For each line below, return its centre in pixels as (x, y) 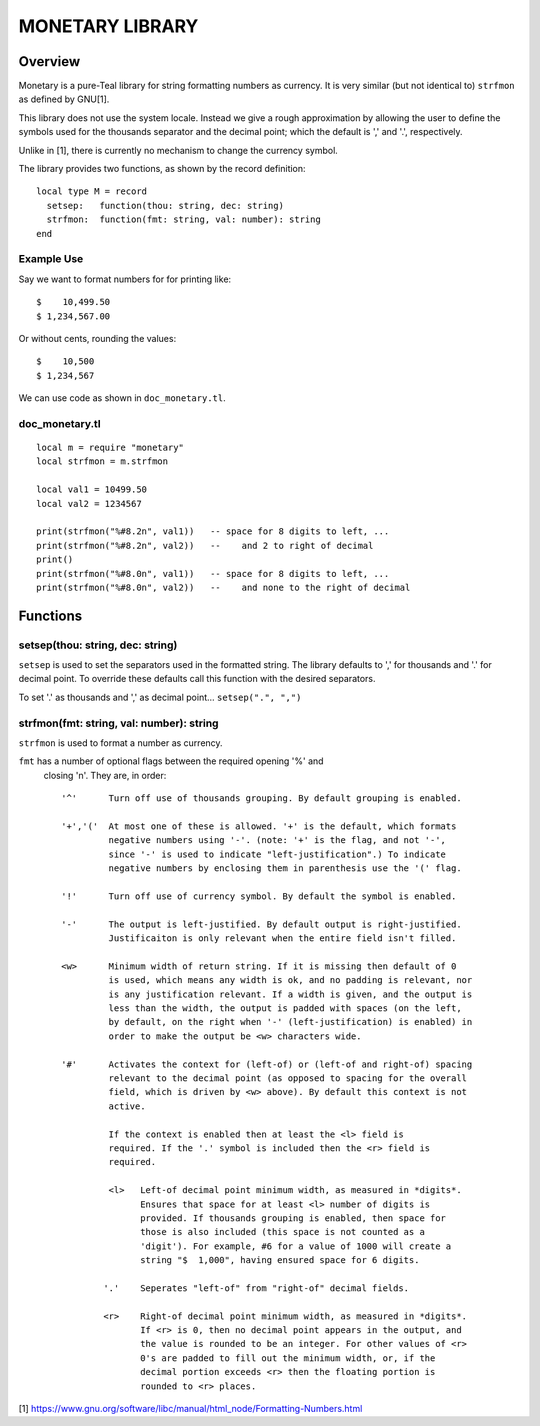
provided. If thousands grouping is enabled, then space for (293, 1218)
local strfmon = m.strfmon (102, 461)
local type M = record (92, 191)
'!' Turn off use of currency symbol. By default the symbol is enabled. (259, 896)
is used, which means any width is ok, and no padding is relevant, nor (290, 980)
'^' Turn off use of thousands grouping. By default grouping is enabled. (261, 798)
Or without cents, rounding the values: (97, 338)
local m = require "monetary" (110, 448)
